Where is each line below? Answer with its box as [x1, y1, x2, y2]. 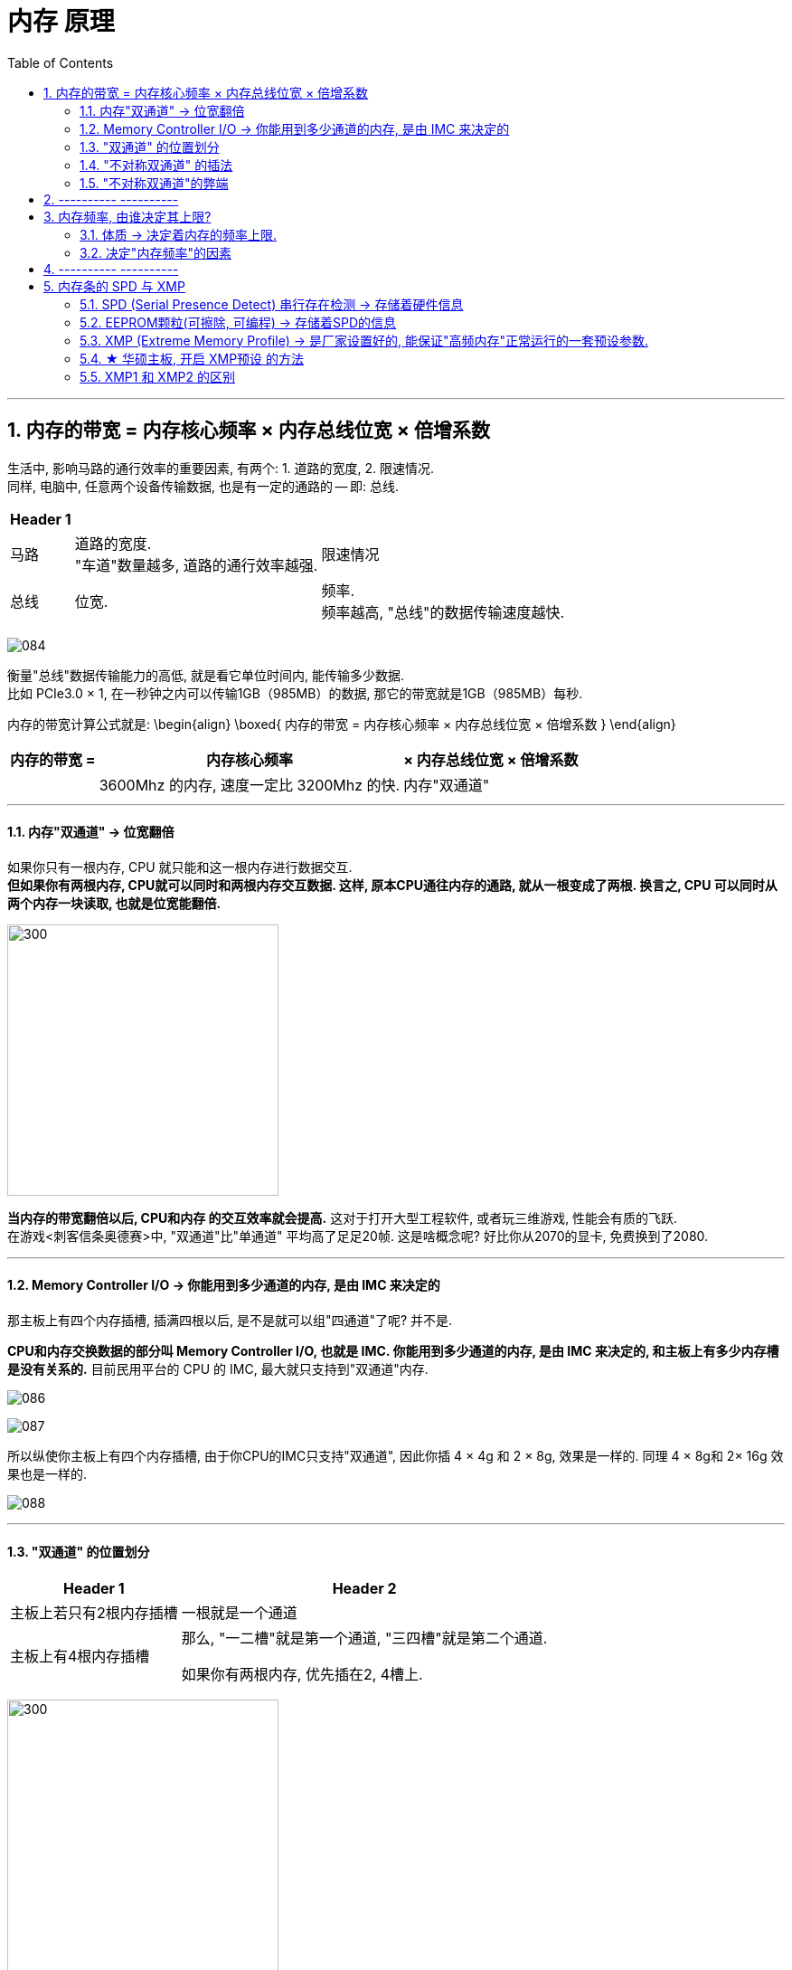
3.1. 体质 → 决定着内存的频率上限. [80, 226, 278, 242]
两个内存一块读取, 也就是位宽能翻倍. [7, 895, 222, 911]
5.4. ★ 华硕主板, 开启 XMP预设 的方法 [80, 350, 305, 366]
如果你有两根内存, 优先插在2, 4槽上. [181, 1665, 423, 1684]
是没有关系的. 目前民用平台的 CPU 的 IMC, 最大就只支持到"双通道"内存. [7, 1361, 429, 1378]
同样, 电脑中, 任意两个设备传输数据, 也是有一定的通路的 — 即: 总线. [7, 478, 400, 494]
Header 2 [332, 1579, 397, 1598]
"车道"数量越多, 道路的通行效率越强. [74, 555, 318, 574]
